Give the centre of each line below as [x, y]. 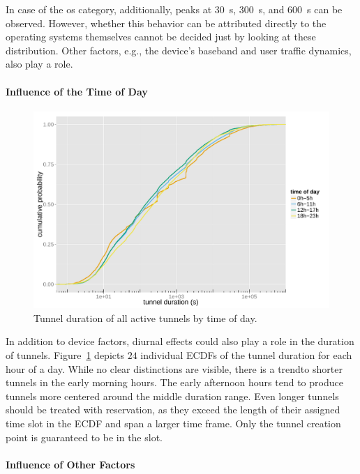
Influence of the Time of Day [77, 91]
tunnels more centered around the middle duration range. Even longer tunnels [172, 396]
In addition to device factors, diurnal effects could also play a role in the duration [180, 341]
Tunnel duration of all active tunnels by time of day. [145, 318]
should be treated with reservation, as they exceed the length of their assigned [173, 410]
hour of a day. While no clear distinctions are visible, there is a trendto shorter [174, 368]
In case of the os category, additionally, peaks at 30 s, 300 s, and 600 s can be [174, 9]
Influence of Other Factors [70, 464]
